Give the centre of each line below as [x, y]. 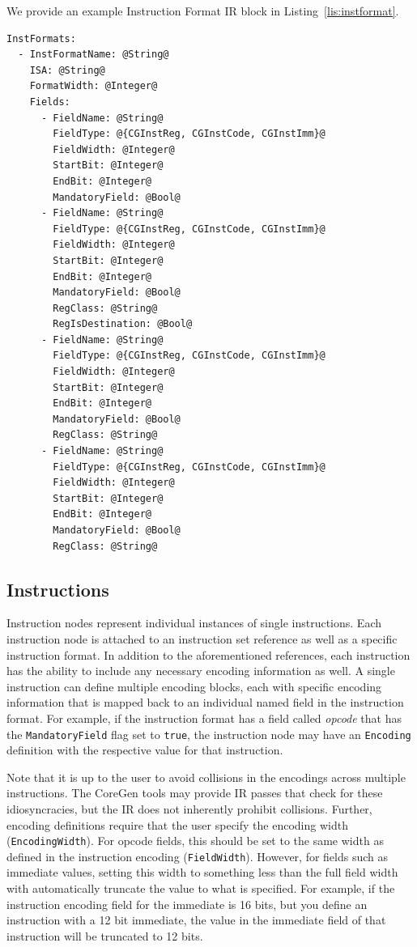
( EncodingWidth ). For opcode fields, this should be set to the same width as [195, 841]
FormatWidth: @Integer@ [94, 86]
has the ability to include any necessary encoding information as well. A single [201, 671]
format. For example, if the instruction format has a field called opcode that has [204, 718]
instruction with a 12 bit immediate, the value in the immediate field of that [196, 920]
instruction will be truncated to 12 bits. [105, 935]
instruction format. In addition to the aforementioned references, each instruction [208, 654]
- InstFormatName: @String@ [94, 55]
